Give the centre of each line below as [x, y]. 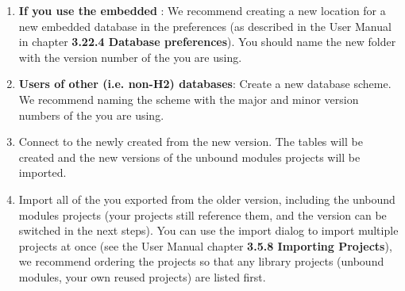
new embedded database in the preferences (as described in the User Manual [205, 26]
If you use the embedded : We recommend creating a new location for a [202, 10]
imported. [42, 172]
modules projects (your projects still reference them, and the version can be [202, 214]
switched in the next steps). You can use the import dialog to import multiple [208, 230]
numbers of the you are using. [91, 115]
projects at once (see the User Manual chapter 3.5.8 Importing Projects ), [205, 245]
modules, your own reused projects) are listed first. [142, 276]
